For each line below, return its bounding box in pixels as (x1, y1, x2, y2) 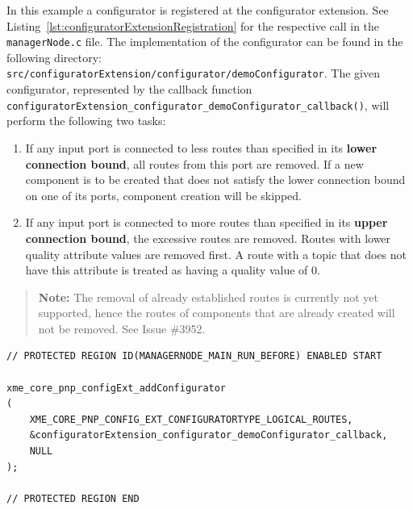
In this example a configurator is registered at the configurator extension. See (6, 2, 389, 18)
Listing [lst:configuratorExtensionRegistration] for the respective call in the (6, 17, 380, 34)
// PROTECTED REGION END (6, 492, 140, 504)
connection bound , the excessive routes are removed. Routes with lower (25, 229, 391, 246)
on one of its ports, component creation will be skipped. (25, 186, 302, 203)
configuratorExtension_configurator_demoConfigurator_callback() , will (6, 96, 390, 113)
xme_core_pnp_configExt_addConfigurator (6, 382, 227, 394)
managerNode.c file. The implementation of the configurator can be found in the (6, 33, 403, 50)
